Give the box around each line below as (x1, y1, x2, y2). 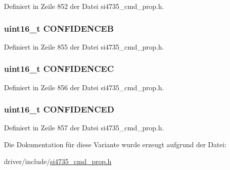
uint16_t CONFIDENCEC (4, 62, 114, 75)
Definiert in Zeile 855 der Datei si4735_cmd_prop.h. (4, 41, 164, 52)
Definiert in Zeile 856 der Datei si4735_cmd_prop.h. (4, 82, 164, 92)
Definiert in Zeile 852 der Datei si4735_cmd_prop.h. (4, 1, 164, 11)
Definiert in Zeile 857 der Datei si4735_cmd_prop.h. (4, 122, 164, 133)
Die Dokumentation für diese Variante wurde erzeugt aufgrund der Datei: (4, 139, 227, 150)
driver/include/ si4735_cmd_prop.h (4, 156, 112, 166)
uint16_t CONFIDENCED (4, 103, 114, 115)
